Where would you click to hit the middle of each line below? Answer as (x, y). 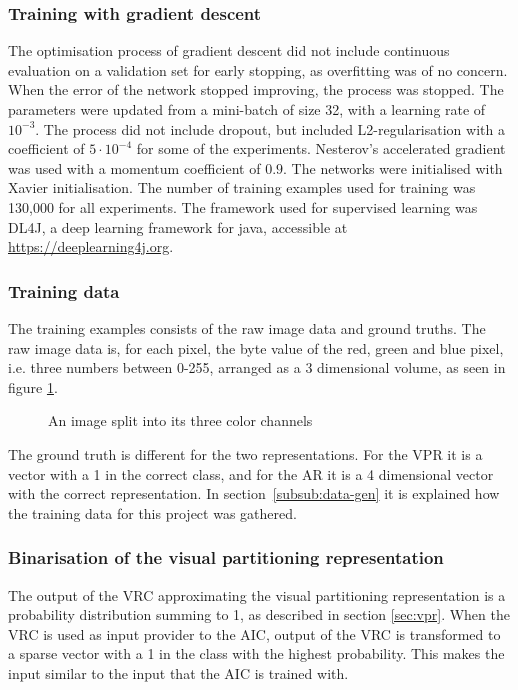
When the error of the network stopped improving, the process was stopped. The (256, 89)
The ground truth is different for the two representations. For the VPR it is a (245, 453)
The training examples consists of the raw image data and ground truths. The (247, 327)
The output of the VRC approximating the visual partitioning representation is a (257, 594)
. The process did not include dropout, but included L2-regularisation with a (270, 128)
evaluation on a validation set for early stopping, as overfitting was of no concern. (258, 69)
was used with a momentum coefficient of (134, 167)
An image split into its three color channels (180, 420)
